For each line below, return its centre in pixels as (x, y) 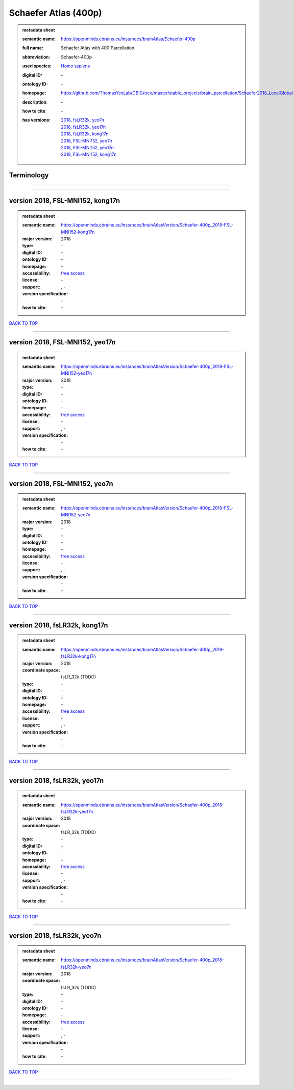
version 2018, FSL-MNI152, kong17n (64, 201)
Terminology (29, 175)
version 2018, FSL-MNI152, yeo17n (62, 342)
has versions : (37, 120)
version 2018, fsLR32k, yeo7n (55, 936)
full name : (33, 48)
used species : (37, 66)
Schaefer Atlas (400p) (56, 13)
